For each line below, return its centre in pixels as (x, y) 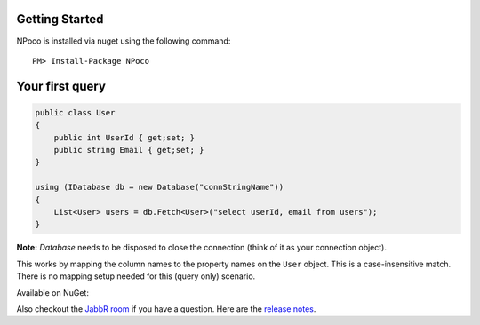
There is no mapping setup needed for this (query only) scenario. (136, 276)
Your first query (61, 86)
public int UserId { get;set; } (124, 137)
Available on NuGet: (52, 292)
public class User (75, 112)
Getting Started (60, 19)
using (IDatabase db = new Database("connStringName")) (160, 187)
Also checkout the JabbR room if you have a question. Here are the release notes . (166, 309)
